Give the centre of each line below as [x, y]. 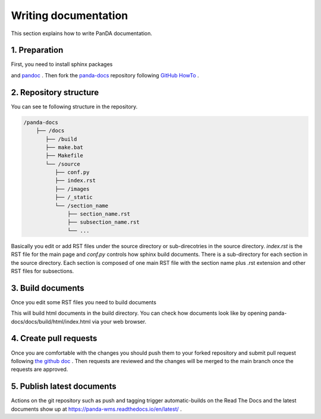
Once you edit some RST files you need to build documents [84, 302]
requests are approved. [40, 370]
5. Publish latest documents [64, 387]
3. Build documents [48, 288]
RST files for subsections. [43, 271]
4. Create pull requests [54, 338]
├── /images [72, 189]
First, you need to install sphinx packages [62, 64]
